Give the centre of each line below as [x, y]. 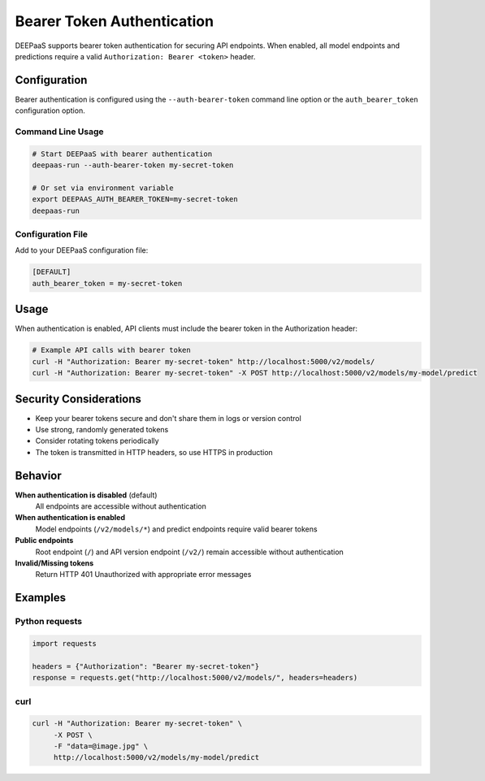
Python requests [49, 622]
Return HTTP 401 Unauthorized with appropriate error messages [143, 575]
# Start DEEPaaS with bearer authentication [122, 154]
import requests [65, 643]
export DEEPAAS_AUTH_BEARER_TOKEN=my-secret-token [135, 200]
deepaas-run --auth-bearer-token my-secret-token [133, 165]
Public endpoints [44, 540]
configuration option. [50, 111]
